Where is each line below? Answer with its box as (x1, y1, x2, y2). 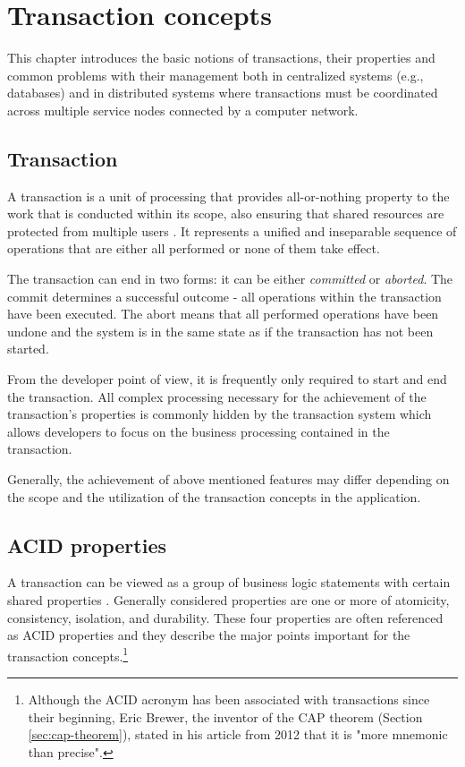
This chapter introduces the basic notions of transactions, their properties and (7, 48, 435, 67)
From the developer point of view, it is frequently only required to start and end (7, 370, 447, 388)
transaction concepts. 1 (7, 643, 129, 665)
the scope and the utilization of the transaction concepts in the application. (7, 487, 421, 506)
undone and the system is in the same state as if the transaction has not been (7, 321, 434, 340)
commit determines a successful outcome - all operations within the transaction (7, 286, 442, 305)
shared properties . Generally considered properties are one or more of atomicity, (7, 591, 450, 609)
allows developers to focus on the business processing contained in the (7, 422, 390, 440)
